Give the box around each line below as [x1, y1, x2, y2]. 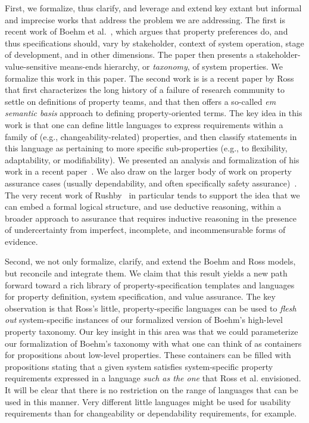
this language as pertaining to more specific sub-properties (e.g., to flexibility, [5, 142, 288, 154]
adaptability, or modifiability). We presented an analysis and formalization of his [5, 153, 299, 166]
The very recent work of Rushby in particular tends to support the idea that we [5, 188, 300, 201]
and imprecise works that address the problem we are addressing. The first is [5, 13, 286, 26]
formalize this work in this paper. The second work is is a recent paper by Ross [5, 71, 294, 84]
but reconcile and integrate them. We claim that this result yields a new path [5, 267, 288, 279]
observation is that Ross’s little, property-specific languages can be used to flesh [5, 301, 296, 314]
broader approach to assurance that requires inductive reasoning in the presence [5, 211, 296, 224]
